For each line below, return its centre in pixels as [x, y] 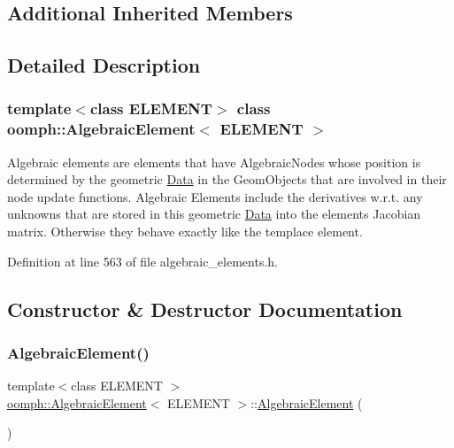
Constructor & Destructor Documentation [205, 309]
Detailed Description [104, 65]
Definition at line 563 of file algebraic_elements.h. [142, 261]
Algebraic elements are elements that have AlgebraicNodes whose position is [214, 162]
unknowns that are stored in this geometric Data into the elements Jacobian [214, 214]
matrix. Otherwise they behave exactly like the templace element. [185, 232]
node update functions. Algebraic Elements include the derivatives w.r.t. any [215, 196]
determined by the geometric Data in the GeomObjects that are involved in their [227, 179]
